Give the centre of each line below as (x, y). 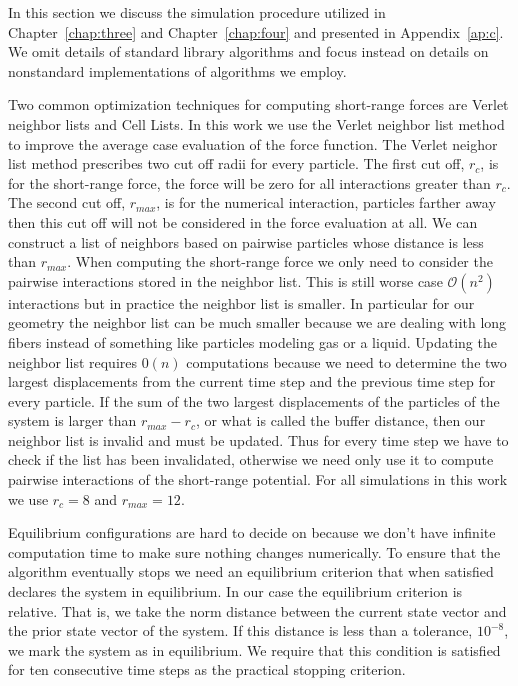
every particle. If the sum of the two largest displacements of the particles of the (254, 400)
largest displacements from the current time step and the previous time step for (252, 381)
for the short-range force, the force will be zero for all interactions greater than (249, 182)
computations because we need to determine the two (346, 361)
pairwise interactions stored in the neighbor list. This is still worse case (225, 280)
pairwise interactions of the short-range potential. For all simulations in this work (258, 479)
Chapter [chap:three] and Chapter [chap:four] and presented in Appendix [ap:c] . (256, 31)
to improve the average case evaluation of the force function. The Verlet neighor (253, 143)
